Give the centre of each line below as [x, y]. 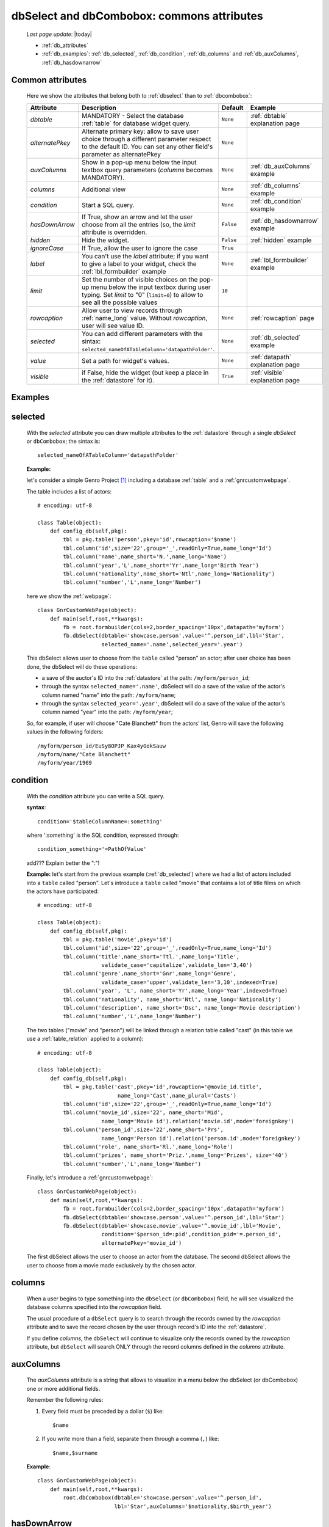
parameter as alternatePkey [121, 154]
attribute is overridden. [114, 232]
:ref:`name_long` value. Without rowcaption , [144, 318]
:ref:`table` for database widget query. [136, 123]
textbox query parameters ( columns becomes [147, 170]
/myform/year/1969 [65, 763]
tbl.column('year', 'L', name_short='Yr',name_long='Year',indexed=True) [175, 991]
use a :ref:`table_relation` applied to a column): [85, 1039]
